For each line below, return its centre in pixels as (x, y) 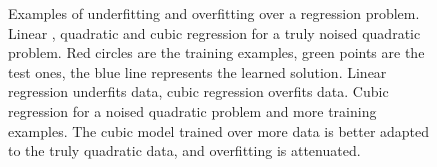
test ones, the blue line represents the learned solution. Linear (197, 71)
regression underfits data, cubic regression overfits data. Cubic (198, 91)
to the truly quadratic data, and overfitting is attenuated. (184, 150)
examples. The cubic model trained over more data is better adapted (219, 130)
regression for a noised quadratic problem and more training (192, 110)
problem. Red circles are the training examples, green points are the (216, 52)
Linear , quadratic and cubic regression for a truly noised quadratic (214, 32)
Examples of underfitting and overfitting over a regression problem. (214, 13)
